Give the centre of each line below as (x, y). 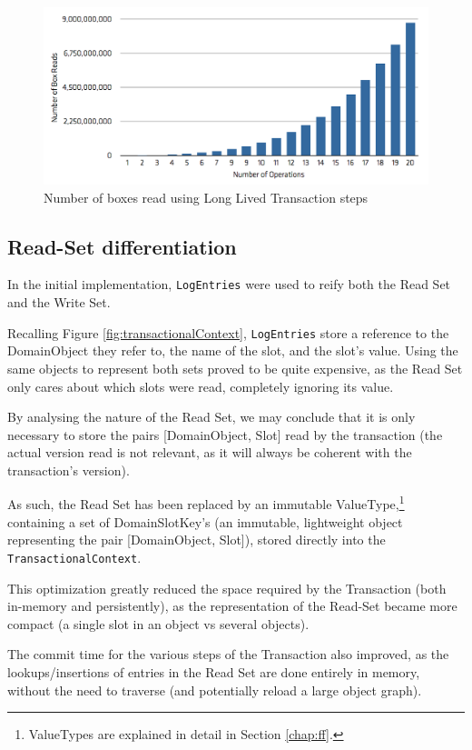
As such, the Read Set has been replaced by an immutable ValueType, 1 (206, 503)
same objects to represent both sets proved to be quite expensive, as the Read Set (235, 368)
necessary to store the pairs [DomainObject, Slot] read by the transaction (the (225, 434)
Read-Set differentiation (122, 246)
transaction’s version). (69, 470)
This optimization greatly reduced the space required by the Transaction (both (227, 588)
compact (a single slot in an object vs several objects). (158, 623)
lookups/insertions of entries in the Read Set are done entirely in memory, (214, 671)
